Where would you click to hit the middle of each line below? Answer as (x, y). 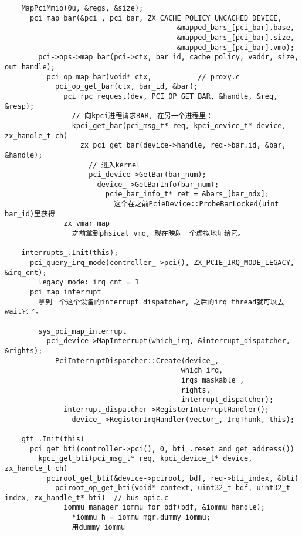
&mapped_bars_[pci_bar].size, (235, 37)
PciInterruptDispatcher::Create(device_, (137, 361)
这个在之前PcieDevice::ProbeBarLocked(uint (196, 204)
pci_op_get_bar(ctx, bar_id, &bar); (126, 87)
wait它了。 (24, 312)
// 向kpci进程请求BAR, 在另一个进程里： (142, 116)
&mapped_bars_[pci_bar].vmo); (235, 47)
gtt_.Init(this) (53, 439)
